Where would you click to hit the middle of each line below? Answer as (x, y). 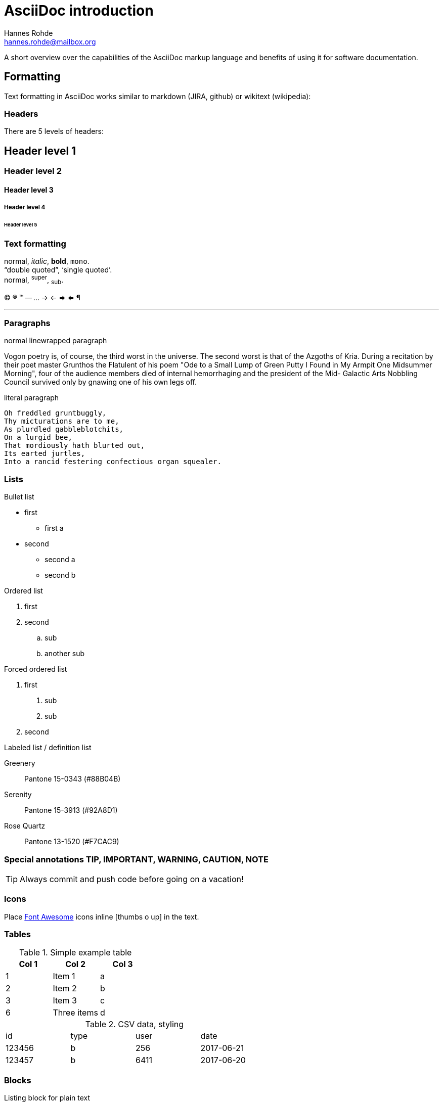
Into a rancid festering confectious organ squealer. (113, 462)
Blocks (18, 1080)
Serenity (18, 795)
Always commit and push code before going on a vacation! (132, 879)
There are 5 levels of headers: (54, 131)
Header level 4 (25, 208)
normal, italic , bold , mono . (47, 261)
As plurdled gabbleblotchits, (64, 429)
